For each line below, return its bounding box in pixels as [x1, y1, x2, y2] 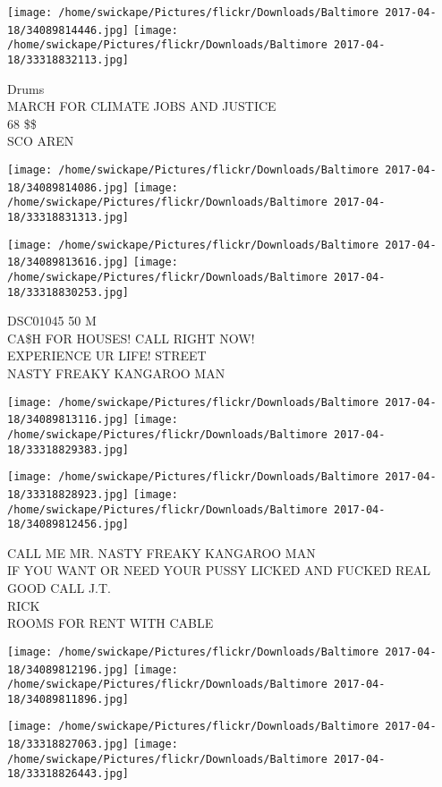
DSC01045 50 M [7, 311, 97, 330]
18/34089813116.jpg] [7, 413, 130, 427]
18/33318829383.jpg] [7, 443, 130, 456]
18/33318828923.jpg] [7, 487, 130, 501]
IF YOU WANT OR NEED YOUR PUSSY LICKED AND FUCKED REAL [7, 561, 431, 580]
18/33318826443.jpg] [7, 767, 130, 781]
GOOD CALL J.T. [7, 579, 111, 597]
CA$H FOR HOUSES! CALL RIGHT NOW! [7, 328, 255, 347]
